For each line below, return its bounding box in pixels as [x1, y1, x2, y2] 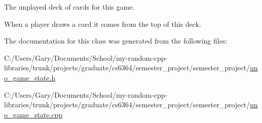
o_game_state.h [4, 72, 56, 83]
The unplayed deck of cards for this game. [4, 2, 135, 12]
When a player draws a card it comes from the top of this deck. [4, 18, 201, 29]
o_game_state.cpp [4, 109, 63, 119]
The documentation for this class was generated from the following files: [4, 35, 228, 46]
